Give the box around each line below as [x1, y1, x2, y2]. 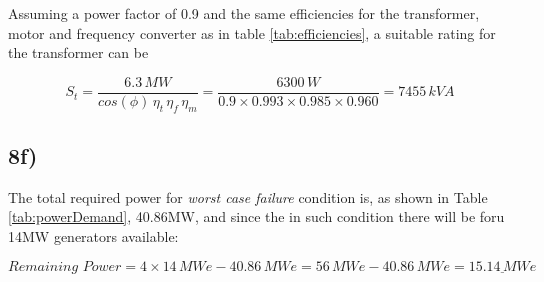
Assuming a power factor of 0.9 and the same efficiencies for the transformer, [8, 3, 480, 23]
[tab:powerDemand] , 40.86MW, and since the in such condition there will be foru [8, 206, 505, 227]
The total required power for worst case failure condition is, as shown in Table [8, 186, 488, 207]
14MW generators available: [8, 226, 179, 247]
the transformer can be [8, 42, 149, 63]
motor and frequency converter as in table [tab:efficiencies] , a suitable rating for [8, 22, 496, 43]
